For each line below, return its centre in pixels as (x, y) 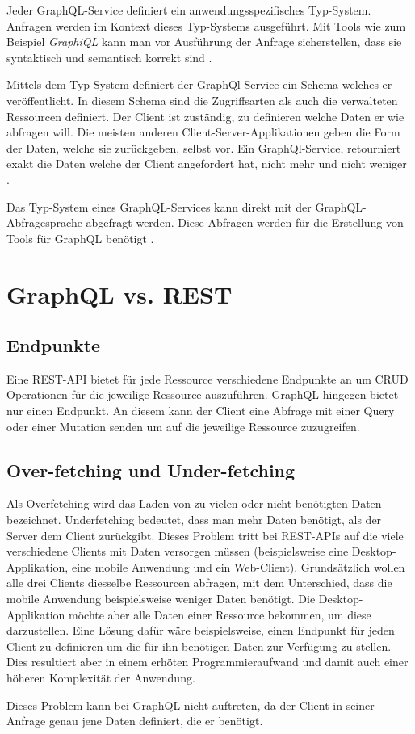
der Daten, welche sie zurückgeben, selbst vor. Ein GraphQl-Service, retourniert (204, 147)
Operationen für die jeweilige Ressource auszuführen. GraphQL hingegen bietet (203, 394)
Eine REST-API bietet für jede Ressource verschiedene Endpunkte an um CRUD (207, 378)
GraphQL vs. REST (119, 294)
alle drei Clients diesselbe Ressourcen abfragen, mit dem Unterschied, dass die (199, 583)
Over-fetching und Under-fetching (151, 470)
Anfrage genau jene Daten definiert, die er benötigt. (135, 721)
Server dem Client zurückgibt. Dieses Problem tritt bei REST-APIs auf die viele (205, 535)
